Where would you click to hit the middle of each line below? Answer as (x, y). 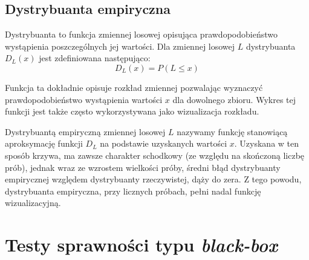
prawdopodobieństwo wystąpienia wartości (84, 99)
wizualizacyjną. (33, 203)
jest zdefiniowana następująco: (95, 58)
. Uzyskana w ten (267, 143)
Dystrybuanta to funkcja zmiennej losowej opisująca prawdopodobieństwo (141, 34)
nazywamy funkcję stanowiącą (232, 131)
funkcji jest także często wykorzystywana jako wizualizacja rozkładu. (132, 111)
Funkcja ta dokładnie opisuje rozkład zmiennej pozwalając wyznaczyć (134, 87)
